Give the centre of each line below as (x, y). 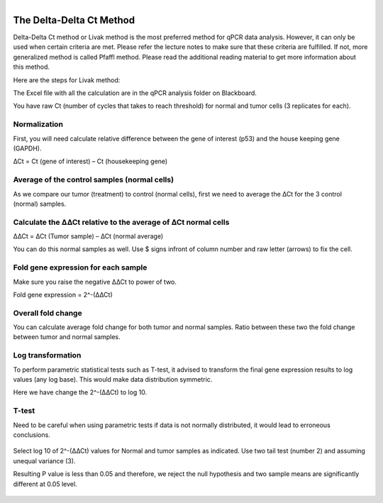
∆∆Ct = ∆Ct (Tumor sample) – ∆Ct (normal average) (88, 236)
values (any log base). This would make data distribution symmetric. (113, 380)
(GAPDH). (27, 148)
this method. (31, 67)
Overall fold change (48, 313)
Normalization (38, 124)
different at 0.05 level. (45, 484)
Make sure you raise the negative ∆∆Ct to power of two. (95, 282)
